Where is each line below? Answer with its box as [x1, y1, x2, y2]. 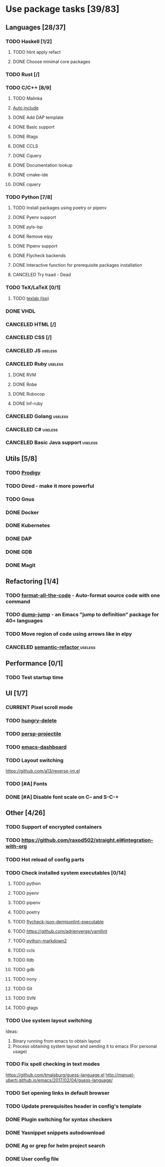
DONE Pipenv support [12, 243, 58, 249]
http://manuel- [105, 1072, 135, 1078]
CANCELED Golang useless [5, 413, 68, 420]
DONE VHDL [5, 307, 36, 314]
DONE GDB [5, 548, 33, 555]
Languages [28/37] [5, 23, 66, 32]
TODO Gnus [5, 496, 35, 503]
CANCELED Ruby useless [5, 361, 64, 367]
